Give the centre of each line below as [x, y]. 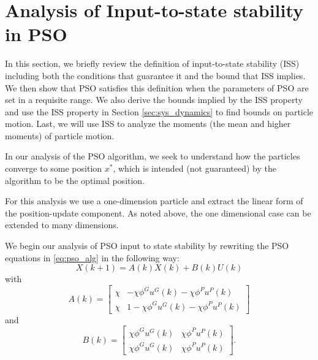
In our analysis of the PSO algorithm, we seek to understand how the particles [153, 156]
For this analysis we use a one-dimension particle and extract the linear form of [154, 201]
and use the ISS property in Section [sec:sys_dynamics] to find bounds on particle [159, 111]
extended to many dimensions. [62, 225]
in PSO [36, 34]
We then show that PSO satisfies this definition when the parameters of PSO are [157, 87]
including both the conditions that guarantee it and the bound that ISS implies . [155, 75]
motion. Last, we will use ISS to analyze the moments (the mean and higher [148, 124]
